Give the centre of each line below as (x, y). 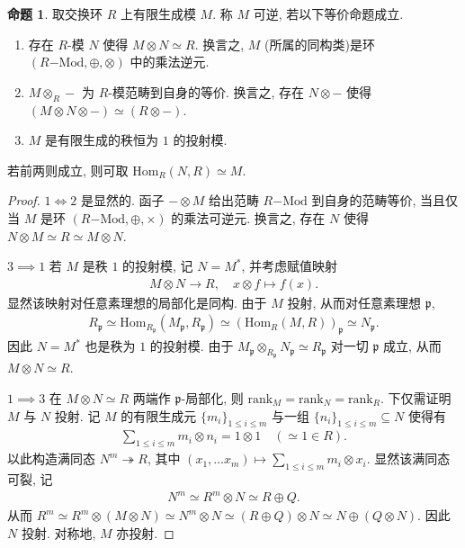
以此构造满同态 (51, 458)
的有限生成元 (159, 415)
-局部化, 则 (212, 397)
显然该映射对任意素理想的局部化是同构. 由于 (137, 302)
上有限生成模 (158, 13)
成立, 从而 (412, 346)
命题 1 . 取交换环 (55, 13)
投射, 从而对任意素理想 (354, 302)
